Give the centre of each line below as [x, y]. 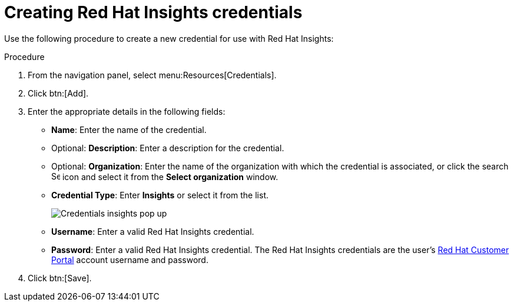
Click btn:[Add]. [58, 93]
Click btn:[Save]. [60, 278]
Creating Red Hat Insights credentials [153, 12]
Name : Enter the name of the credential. [129, 129]
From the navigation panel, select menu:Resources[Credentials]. [152, 75]
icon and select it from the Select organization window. [170, 177]
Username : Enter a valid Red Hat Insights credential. [153, 231]
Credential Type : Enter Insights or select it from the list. [160, 195]
